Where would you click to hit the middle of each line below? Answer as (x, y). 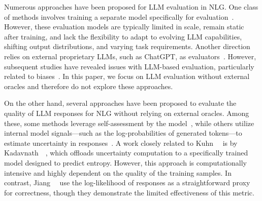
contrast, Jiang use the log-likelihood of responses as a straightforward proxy (127, 183)
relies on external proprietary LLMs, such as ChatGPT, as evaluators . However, (130, 56)
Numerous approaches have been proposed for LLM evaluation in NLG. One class (131, 7)
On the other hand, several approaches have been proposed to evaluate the (120, 103)
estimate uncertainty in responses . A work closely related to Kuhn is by (121, 143)
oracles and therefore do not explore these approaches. (89, 86)
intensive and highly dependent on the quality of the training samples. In (118, 172)
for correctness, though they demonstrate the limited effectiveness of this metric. (129, 192)
